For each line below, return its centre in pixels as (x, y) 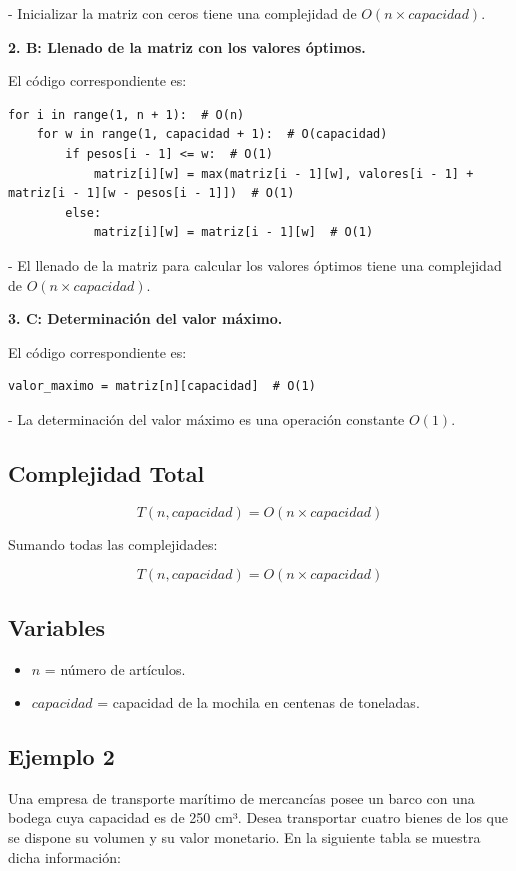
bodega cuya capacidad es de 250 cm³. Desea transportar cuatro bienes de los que (258, 817)
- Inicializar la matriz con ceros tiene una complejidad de (182, 13)
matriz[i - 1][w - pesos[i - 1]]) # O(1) (151, 193)
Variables (57, 626)
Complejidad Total (106, 472)
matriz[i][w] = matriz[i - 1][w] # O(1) (233, 232)
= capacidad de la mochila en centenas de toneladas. (258, 702)
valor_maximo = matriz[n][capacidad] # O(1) (162, 386)
